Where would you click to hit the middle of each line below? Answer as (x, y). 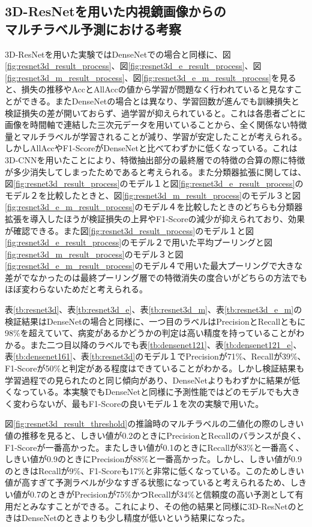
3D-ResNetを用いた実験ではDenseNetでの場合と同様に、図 (118, 54)
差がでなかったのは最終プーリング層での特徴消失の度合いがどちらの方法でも (156, 277)
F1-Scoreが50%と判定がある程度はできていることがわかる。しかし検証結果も (155, 368)
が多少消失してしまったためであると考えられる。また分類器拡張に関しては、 (156, 171)
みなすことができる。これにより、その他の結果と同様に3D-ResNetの (163, 506)
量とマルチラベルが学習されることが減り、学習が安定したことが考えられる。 (156, 136)
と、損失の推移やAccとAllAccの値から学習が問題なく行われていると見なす (149, 89)
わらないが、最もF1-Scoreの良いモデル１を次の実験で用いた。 (142, 403)
